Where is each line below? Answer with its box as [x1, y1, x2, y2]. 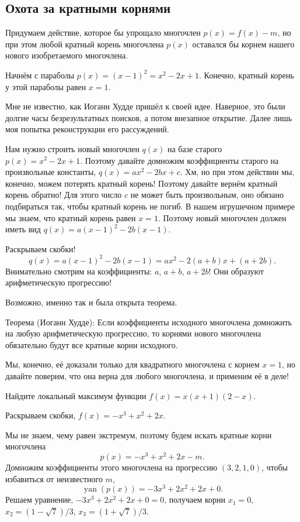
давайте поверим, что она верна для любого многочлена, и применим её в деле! [5, 369, 289, 382]
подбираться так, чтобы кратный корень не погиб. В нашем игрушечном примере [5, 200, 295, 212]
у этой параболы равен [5, 80, 86, 92]
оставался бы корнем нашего [192, 37, 295, 50]
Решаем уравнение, [5, 493, 74, 506]
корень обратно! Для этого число [5, 188, 122, 201]
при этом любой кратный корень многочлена [5, 37, 164, 50]
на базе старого [167, 142, 222, 154]
